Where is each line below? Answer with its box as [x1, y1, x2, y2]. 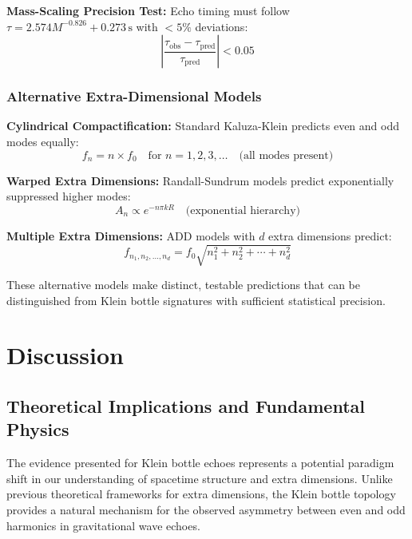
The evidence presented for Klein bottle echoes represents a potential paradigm [6, 454, 394, 471]
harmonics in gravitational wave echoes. [6, 517, 200, 533]
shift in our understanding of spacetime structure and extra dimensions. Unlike [6, 470, 393, 486]
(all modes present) [239, 149, 334, 161]
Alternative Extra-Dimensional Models [6, 86, 262, 106]
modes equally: [6, 133, 79, 149]
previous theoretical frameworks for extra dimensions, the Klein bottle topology [6, 485, 396, 502]
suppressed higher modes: [6, 188, 131, 204]
